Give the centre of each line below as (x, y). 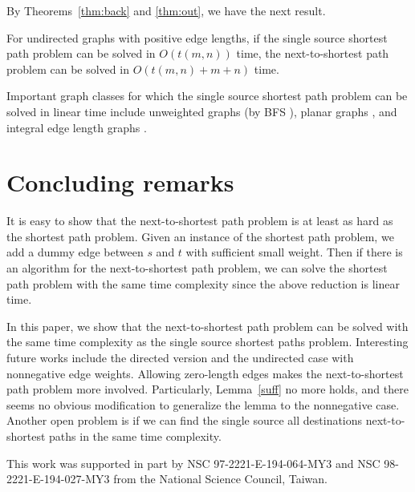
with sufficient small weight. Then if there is (294, 252)
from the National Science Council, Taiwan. (221, 479)
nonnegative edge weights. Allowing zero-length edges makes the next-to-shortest (205, 373)
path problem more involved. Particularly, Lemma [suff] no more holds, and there (207, 389)
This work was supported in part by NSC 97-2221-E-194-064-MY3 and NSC (193, 463)
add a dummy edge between (75, 252)
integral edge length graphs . (77, 127)
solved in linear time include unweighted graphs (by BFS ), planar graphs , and (202, 111)
